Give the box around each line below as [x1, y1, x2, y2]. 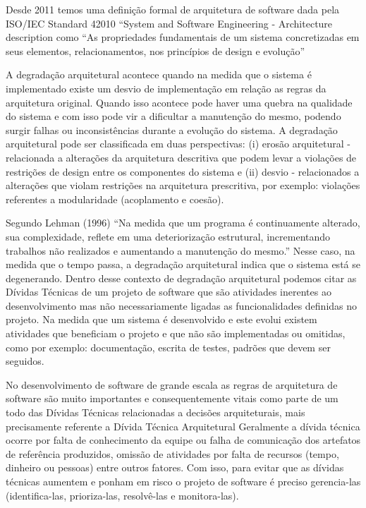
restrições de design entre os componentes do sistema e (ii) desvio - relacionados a [6, 164, 360, 179]
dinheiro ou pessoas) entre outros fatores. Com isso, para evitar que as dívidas [6, 460, 344, 475]
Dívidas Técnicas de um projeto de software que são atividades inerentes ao [6, 284, 331, 299]
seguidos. [6, 353, 44, 368]
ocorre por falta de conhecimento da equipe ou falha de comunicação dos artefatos [6, 433, 361, 447]
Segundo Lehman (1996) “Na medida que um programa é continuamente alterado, [6, 215, 360, 230]
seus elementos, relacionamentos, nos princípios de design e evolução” [6, 43, 305, 58]
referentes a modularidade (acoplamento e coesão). [6, 191, 224, 206]
